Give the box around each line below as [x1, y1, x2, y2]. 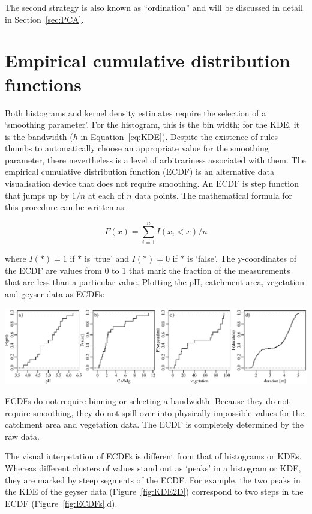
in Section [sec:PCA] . [5, 13, 84, 25]
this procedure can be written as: [5, 201, 127, 213]
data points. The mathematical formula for [134, 189, 293, 201]
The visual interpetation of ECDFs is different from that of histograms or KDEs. [5, 450, 302, 462]
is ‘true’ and [84, 252, 129, 264]
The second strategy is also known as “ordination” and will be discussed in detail [5, 1, 303, 13]
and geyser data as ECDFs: [5, 287, 105, 300]
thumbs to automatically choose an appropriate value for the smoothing [5, 142, 269, 154]
